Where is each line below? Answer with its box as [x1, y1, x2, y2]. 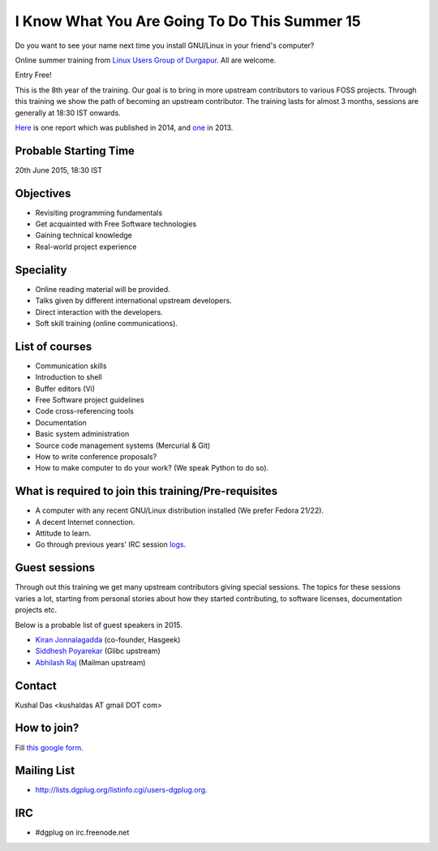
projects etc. [15, 605, 57, 615]
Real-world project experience [35, 242, 137, 251]
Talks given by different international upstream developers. [35, 296, 233, 306]
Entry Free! [15, 70, 52, 80]
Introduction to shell [35, 372, 102, 382]
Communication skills [35, 361, 107, 371]
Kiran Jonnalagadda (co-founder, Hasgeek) [35, 634, 181, 644]
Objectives [15, 187, 71, 200]
